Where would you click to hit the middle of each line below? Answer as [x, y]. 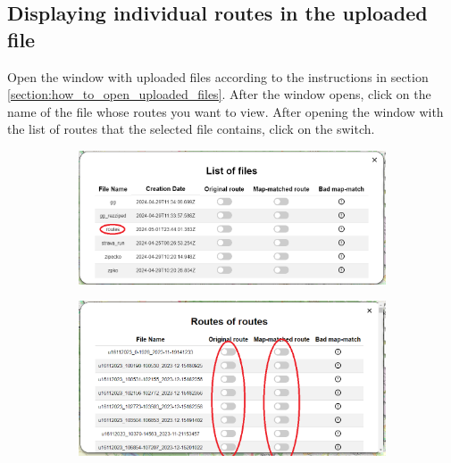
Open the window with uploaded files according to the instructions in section [218, 76]
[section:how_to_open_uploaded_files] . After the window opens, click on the [219, 94]
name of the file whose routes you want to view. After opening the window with [225, 111]
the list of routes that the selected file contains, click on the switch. [191, 129]
